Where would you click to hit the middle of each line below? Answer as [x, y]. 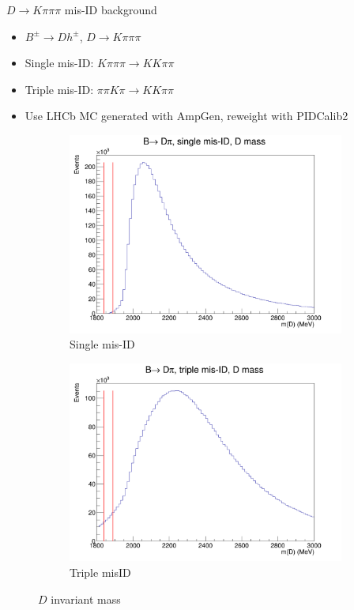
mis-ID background [111, 9]
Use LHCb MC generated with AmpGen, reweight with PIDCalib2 [186, 116]
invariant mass [86, 599]
